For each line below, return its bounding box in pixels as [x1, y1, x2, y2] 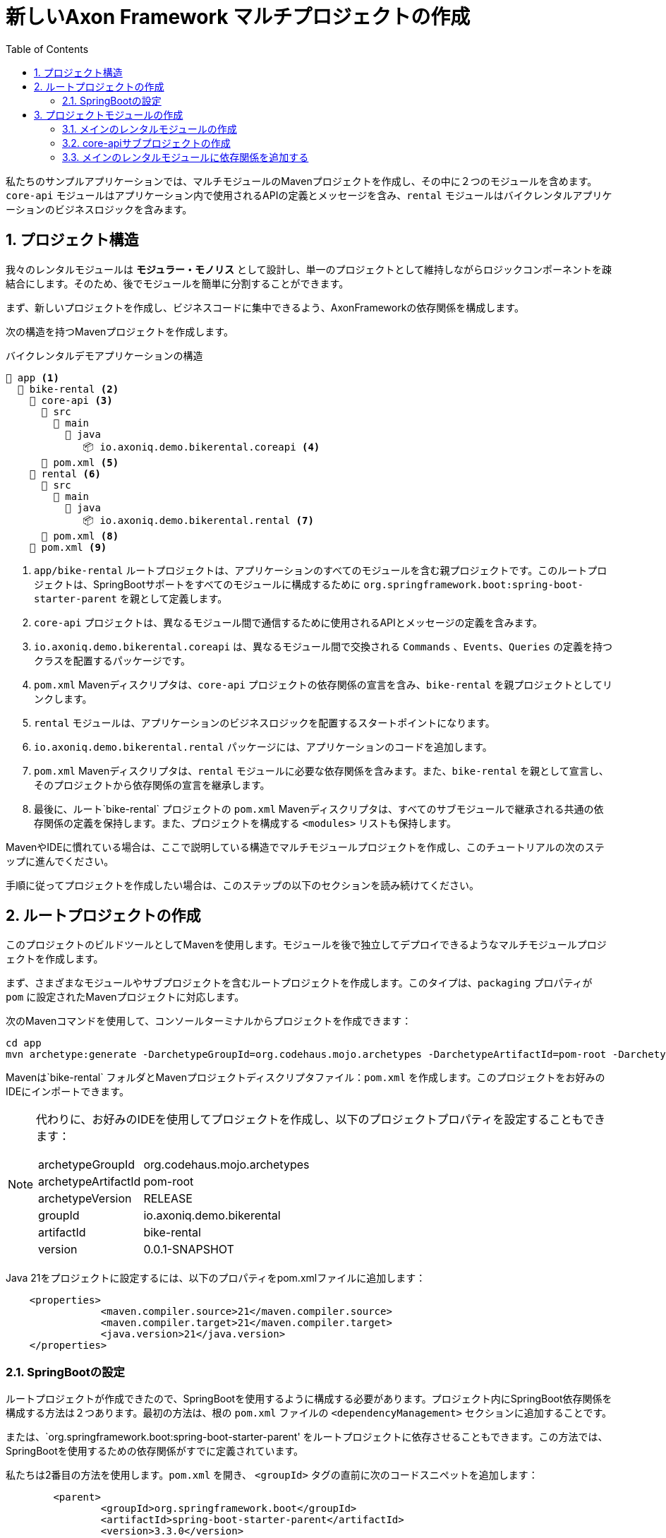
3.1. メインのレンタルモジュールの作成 [62, 122, 237, 135]
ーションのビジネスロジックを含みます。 [6, 203, 193, 215]
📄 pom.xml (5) [41, 456, 119, 468]
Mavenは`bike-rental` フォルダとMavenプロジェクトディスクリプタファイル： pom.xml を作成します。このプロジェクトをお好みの [6, 1071, 605, 1084]
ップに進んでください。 [6, 854, 114, 867]
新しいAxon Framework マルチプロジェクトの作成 [6, 5, 471, 29]
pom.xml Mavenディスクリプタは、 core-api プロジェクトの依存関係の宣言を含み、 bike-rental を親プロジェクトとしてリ [34, 678, 612, 691]
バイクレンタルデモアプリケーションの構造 [6, 349, 203, 362]
